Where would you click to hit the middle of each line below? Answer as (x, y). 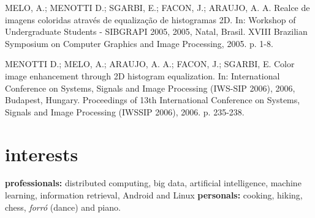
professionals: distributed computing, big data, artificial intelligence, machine (153, 183)
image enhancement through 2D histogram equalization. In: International (142, 75)
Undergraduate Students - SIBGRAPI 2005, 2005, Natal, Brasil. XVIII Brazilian (156, 31)
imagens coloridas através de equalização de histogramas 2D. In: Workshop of (150, 19)
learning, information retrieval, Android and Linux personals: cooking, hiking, (154, 195)
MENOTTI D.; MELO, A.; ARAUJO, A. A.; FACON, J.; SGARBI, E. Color (150, 64)
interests (42, 154)
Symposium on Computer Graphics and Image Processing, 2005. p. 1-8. (139, 43)
